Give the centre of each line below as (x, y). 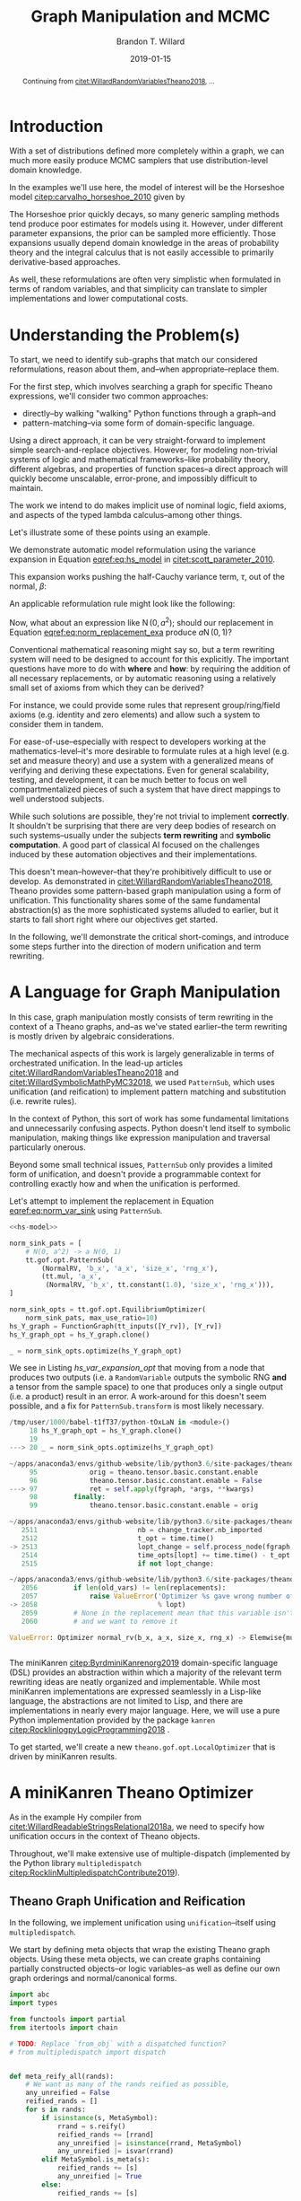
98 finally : (67, 1497)
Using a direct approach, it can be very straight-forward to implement (138, 441)
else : (52, 2184)
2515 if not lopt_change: (118, 1564)
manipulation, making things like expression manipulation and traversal (140, 1138)
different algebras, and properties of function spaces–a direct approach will (149, 469)
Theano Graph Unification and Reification (128, 1901)
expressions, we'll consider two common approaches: (109, 396)
